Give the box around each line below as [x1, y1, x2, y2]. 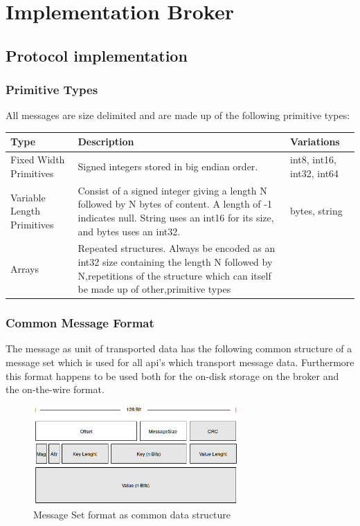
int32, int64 [290, 165, 339, 180]
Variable [10, 190, 46, 204]
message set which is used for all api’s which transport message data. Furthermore [6, 355, 354, 370]
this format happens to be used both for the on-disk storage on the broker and [6, 368, 339, 383]
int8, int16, [290, 152, 336, 167]
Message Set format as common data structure [33, 507, 231, 521]
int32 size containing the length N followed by [78, 254, 273, 269]
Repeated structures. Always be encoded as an [78, 241, 276, 255]
